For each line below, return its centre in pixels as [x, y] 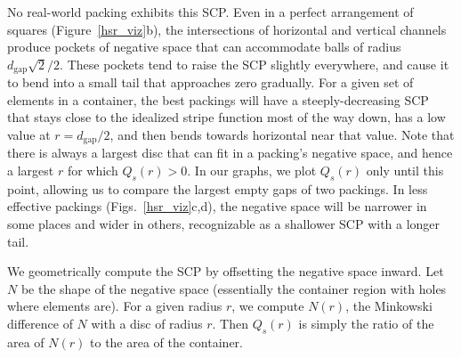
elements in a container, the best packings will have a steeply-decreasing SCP [218, 99]
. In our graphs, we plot [252, 171]
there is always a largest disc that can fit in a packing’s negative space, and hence [230, 153]
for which [93, 171]
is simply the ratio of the [366, 324]
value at [29, 135]
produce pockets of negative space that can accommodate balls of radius [204, 47]
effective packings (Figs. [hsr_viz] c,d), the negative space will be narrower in [217, 206]
